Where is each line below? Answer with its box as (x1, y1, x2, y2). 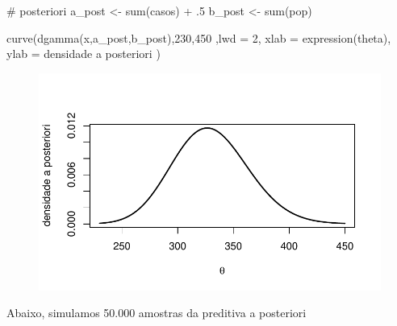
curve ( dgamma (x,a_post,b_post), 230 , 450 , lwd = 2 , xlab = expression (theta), (6, 29, 391, 46)
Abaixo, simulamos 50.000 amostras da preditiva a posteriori (6, 304, 307, 321)
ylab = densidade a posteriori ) (6, 45, 161, 62)
